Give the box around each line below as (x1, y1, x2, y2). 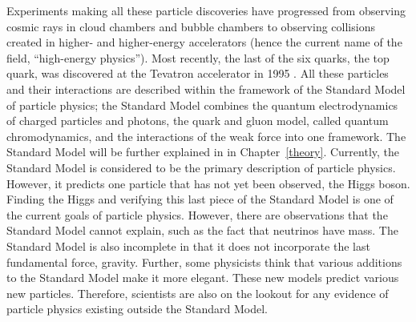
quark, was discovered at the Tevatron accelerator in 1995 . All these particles (6, 65, 389, 82)
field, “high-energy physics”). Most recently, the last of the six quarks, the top (6, 49, 390, 66)
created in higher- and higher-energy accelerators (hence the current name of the (6, 34, 402, 50)
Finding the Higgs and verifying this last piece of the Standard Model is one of (6, 191, 394, 207)
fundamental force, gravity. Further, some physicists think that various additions (6, 253, 402, 270)
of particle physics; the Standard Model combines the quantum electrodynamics (6, 96, 398, 113)
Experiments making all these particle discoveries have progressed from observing (6, 2, 406, 18)
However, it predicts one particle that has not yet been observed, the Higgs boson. (6, 175, 410, 191)
